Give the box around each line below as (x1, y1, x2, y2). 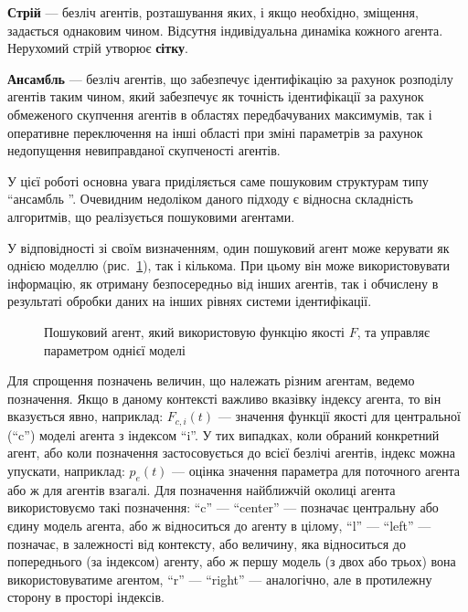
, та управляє (356, 322, 430, 341)
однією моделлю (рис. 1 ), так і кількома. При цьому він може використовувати (7, 256, 450, 275)
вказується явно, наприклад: (7, 406, 164, 426)
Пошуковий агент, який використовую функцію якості (44, 322, 345, 341)
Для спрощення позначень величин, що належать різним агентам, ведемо (7, 371, 415, 390)
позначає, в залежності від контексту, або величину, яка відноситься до (7, 533, 406, 553)
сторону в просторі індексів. (7, 587, 165, 607)
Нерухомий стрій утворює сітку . (7, 38, 188, 58)
